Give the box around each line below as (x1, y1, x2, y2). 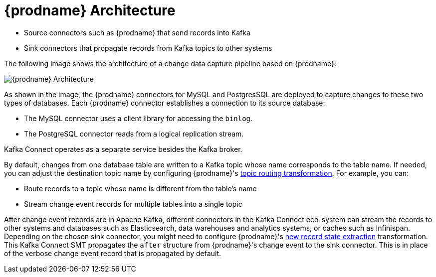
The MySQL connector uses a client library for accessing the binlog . (24, 114, 253, 123)
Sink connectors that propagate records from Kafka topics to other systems (24, 43, 272, 52)
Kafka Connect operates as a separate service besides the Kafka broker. (4, 144, 242, 153)
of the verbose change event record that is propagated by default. (4, 249, 221, 258)
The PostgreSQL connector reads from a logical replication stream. (24, 129, 244, 138)
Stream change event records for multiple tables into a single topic (24, 199, 242, 208)
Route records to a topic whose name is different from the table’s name (24, 184, 257, 193)
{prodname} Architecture (4, 2, 176, 19)
